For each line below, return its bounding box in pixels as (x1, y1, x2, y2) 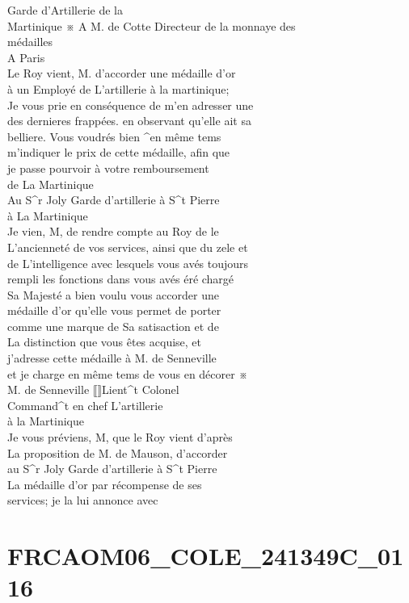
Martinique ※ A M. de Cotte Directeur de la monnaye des (7, 17, 296, 34)
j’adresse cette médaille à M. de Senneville (7, 350, 217, 366)
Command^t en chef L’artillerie (7, 396, 163, 413)
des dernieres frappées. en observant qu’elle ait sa (7, 112, 251, 129)
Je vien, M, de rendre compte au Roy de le (7, 223, 219, 240)
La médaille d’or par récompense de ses (7, 475, 202, 492)
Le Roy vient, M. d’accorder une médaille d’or (7, 65, 236, 82)
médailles (7, 33, 53, 50)
